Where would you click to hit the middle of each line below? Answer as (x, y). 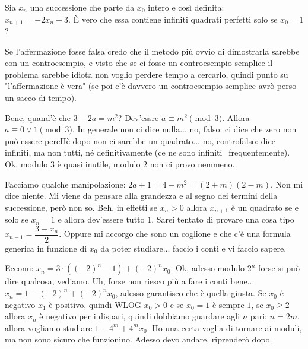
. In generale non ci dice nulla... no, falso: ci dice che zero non (184, 129)
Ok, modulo (26, 164)
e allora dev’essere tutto (101, 219)
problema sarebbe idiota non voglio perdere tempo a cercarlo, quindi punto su (147, 74)
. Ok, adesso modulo (208, 268)
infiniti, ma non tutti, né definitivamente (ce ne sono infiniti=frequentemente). (147, 152)
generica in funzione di (46, 248)
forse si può (279, 268)
